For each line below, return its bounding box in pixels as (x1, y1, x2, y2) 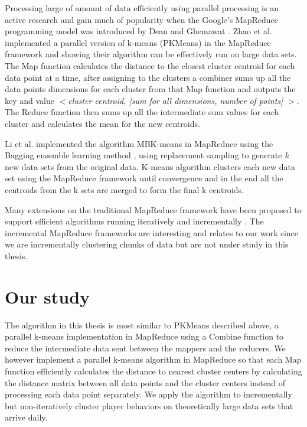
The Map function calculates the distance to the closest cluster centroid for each (5, 59, 295, 71)
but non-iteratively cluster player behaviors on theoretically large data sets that (5, 399, 293, 412)
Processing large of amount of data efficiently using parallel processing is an (5, 2, 279, 14)
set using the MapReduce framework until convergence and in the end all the (5, 172, 283, 184)
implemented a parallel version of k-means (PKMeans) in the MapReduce (5, 36, 271, 48)
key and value (5, 94, 54, 106)
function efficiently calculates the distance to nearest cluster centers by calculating (5, 364, 302, 377)
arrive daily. (5, 411, 48, 423)
